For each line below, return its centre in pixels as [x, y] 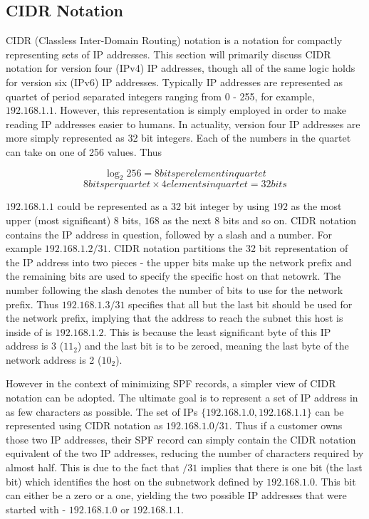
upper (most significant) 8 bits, [74, 220]
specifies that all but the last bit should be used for [240, 304]
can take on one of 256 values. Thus [84, 151]
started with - [36, 509]
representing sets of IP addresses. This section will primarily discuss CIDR [168, 54]
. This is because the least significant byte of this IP [217, 331]
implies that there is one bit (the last [282, 467]
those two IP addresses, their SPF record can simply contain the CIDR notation [181, 439]
